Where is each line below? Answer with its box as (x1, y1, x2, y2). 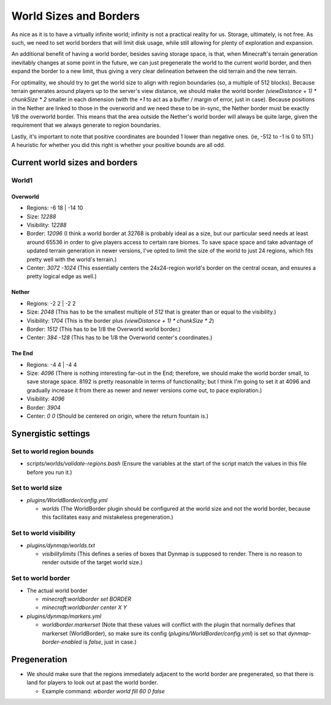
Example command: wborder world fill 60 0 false (42, 687, 165, 695)
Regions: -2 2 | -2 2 (26, 300, 76, 307)
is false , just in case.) (83, 638, 137, 646)
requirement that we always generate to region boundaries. (11, 121, 161, 129)
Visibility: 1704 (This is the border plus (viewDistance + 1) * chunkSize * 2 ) (26, 317, 215, 324)
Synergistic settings (11, 428, 90, 439)
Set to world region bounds (11, 447, 94, 456)
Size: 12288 (26, 213, 56, 220)
